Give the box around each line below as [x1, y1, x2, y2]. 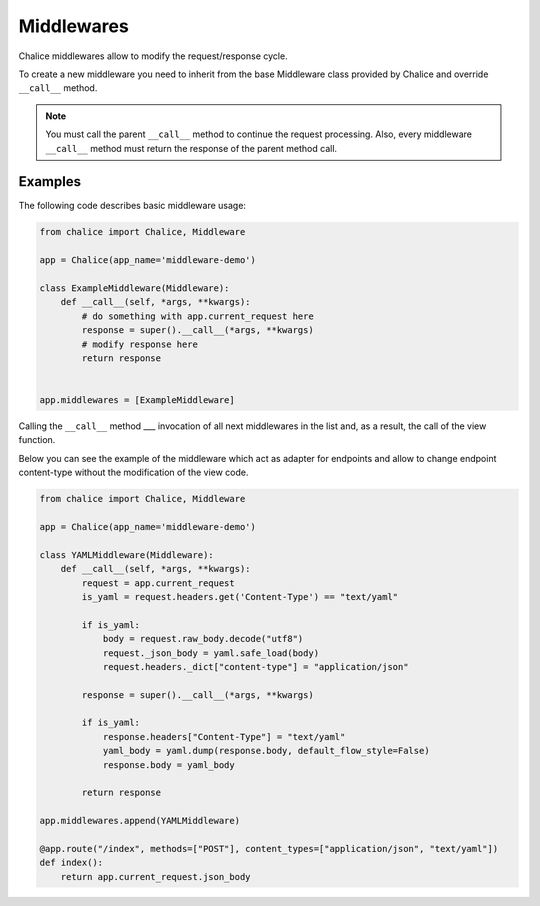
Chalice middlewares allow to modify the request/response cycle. [18, 50, 289, 62]
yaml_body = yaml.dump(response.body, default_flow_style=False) [102, 745, 430, 757]
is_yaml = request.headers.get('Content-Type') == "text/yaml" [81, 591, 399, 602]
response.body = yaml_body [102, 759, 235, 770]
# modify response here [81, 338, 199, 350]
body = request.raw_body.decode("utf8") [102, 633, 304, 645]
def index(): [39, 857, 104, 869]
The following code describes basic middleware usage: [18, 200, 247, 212]
